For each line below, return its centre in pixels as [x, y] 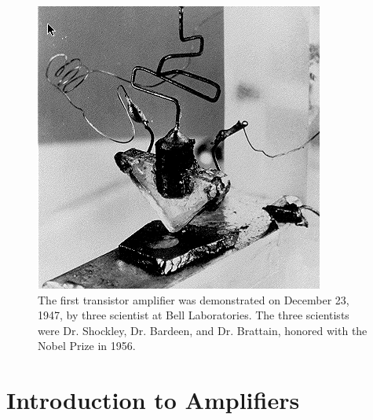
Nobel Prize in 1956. [87, 346]
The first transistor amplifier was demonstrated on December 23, [194, 299]
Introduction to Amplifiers [153, 400]
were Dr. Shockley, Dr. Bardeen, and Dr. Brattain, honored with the [203, 330]
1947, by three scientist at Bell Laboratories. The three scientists [194, 315]
